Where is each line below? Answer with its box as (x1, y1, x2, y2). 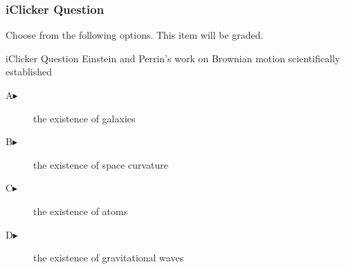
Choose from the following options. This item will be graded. (6, 28, 264, 42)
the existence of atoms (33, 203, 128, 218)
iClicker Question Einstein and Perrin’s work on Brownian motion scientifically (6, 50, 340, 65)
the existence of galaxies (33, 111, 136, 125)
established (6, 64, 53, 79)
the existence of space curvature (33, 157, 169, 171)
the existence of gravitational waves (33, 250, 184, 265)
